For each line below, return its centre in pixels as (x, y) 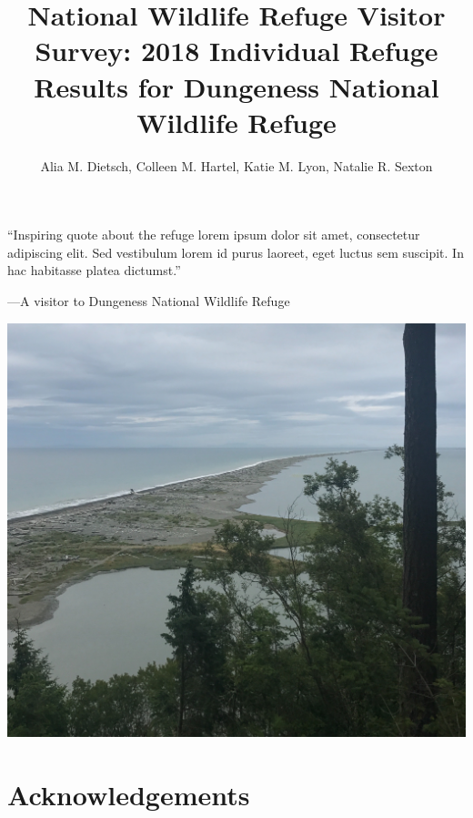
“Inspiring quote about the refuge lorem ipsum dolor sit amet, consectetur (214, 235)
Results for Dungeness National (236, 86)
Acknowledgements (129, 794)
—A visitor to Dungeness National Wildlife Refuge (149, 301)
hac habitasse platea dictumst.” (94, 270)
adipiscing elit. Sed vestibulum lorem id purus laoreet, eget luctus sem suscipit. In (236, 252)
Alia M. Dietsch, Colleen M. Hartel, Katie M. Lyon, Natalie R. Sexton (236, 165)
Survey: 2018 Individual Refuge (236, 51)
